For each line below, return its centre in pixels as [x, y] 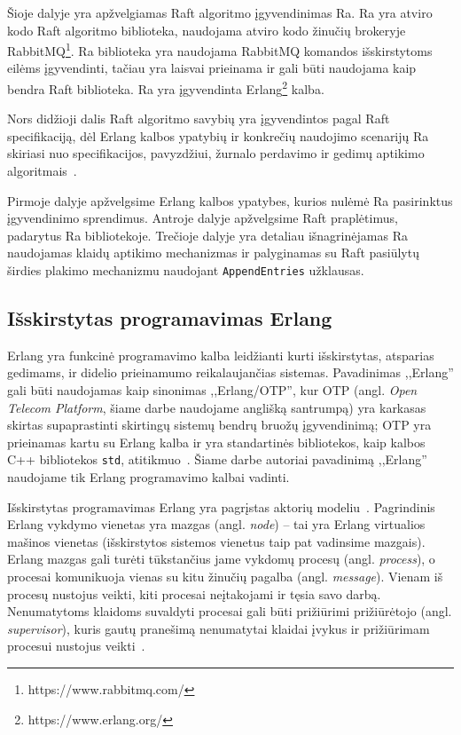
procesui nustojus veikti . [76, 646]
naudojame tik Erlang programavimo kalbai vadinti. [148, 477]
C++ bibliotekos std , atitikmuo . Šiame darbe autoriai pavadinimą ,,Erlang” [217, 459]
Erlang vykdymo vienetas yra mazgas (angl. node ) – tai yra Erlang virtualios [216, 524]
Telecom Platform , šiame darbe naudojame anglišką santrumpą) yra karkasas [217, 407]
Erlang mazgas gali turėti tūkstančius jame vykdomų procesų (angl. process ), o [221, 559]
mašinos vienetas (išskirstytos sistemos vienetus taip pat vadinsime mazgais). [216, 541]
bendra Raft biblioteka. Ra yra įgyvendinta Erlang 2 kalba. [166, 87]
